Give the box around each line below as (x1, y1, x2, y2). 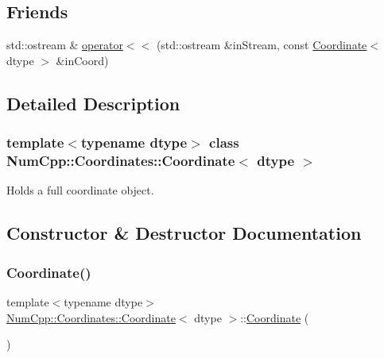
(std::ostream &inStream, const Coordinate (156, 37, 367, 53)
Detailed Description (6, 90, 180, 115)
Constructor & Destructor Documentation (6, 221, 362, 245)
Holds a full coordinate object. (6, 182, 154, 198)
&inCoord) (56, 52, 109, 68)
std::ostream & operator (6, 37, 123, 53)
